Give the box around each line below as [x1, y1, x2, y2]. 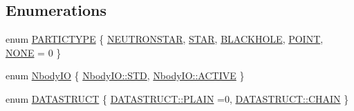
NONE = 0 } [6, 45, 62, 59]
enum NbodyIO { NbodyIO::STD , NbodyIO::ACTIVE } [6, 68, 245, 83]
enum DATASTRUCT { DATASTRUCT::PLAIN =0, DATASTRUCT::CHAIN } [6, 91, 349, 105]
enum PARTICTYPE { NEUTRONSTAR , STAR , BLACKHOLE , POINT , [6, 32, 324, 46]
